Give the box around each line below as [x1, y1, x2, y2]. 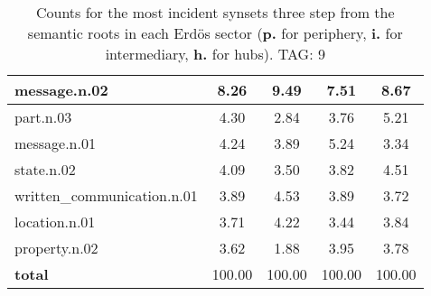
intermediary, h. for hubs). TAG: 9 [105, 43, 325, 64]
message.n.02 [14, 79, 108, 100]
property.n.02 [14, 237, 98, 258]
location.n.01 [14, 211, 96, 232]
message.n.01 [14, 133, 96, 153]
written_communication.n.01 [14, 185, 198, 206]
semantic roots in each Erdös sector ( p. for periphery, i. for [27, 23, 403, 43]
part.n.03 [14, 106, 72, 127]
